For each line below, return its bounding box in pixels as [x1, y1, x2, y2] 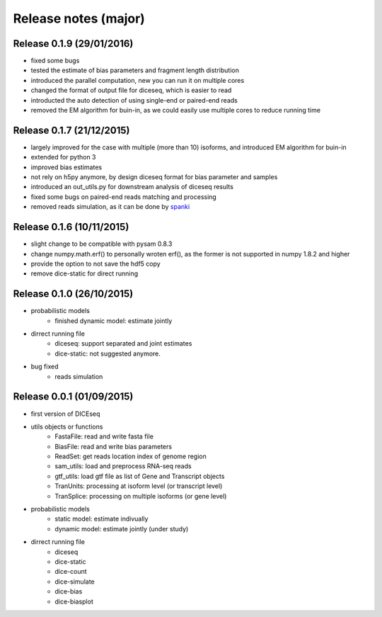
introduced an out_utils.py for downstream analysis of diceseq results [30, 183, 233, 191]
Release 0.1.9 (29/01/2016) [13, 38, 134, 50]
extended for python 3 [30, 153, 96, 162]
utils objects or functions [30, 422, 103, 431]
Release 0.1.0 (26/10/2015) [13, 288, 134, 300]
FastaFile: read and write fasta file [54, 432, 154, 441]
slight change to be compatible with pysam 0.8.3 [30, 239, 173, 248]
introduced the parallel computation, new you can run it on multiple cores [30, 76, 245, 84]
